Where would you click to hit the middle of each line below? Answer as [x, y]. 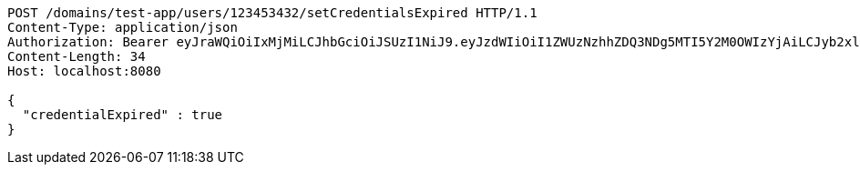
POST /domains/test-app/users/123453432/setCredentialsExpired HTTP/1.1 [272, 13]
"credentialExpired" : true [123, 115]
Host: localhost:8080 [84, 71]
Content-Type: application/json [123, 27]
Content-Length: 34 [77, 56]
